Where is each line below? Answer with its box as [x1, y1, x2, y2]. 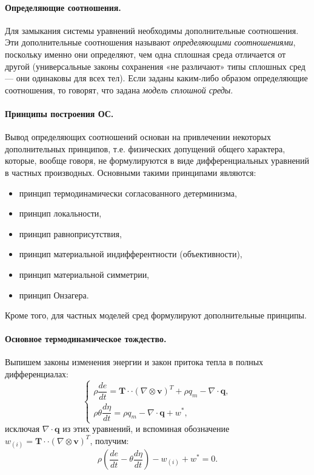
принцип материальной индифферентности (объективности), [19, 248, 242, 260]
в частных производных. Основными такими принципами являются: [5, 166, 256, 178]
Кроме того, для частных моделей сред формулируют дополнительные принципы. [5, 309, 307, 322]
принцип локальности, [19, 207, 102, 220]
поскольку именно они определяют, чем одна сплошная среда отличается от [5, 47, 286, 60]
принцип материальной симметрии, [19, 268, 150, 280]
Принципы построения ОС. [5, 107, 114, 120]
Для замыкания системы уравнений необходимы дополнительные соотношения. [5, 24, 299, 36]
